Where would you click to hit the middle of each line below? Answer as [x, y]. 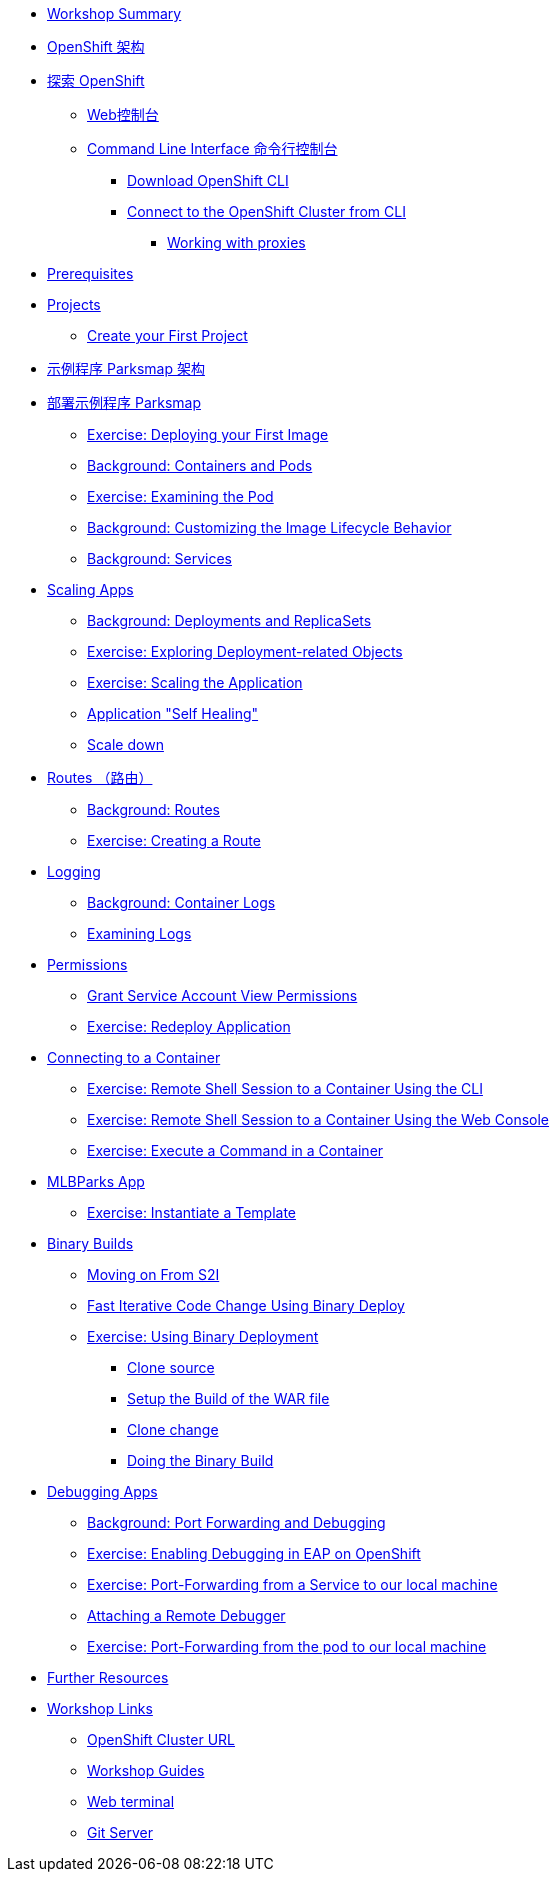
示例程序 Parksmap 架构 [126, 368]
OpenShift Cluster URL [161, 1739]
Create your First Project [167, 335]
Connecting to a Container [134, 1057]
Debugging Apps [102, 1491]
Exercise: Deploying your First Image [208, 434]
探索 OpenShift [96, 80]
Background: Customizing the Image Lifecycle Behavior [269, 527]
